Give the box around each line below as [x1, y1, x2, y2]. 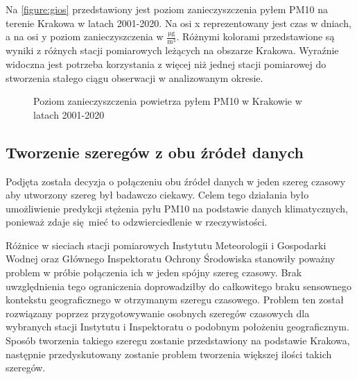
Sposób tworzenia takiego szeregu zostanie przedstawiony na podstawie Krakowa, [6, 333, 350, 348]
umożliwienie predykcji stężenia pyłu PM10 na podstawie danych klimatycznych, [6, 201, 348, 215]
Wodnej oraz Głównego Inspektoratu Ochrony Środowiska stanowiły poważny [6, 251, 336, 266]
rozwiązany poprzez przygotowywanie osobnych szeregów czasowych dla [6, 305, 310, 320]
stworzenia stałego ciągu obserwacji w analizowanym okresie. [6, 70, 263, 85]
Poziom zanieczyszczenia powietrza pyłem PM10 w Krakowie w [33, 94, 302, 108]
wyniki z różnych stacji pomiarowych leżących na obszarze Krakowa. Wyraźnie [6, 43, 339, 58]
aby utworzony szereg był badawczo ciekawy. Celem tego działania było [6, 187, 309, 202]
